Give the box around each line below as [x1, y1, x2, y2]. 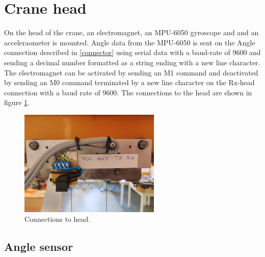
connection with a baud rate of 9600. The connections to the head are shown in [4, 87, 252, 97]
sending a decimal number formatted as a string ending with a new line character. [4, 57, 260, 67]
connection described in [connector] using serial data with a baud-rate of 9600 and [4, 47, 261, 58]
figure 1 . [4, 97, 30, 108]
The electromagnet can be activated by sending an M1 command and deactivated [4, 67, 258, 78]
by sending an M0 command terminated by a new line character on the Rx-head [4, 77, 255, 88]
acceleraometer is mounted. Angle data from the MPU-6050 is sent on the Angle [4, 37, 255, 47]
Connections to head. [24, 214, 91, 224]
